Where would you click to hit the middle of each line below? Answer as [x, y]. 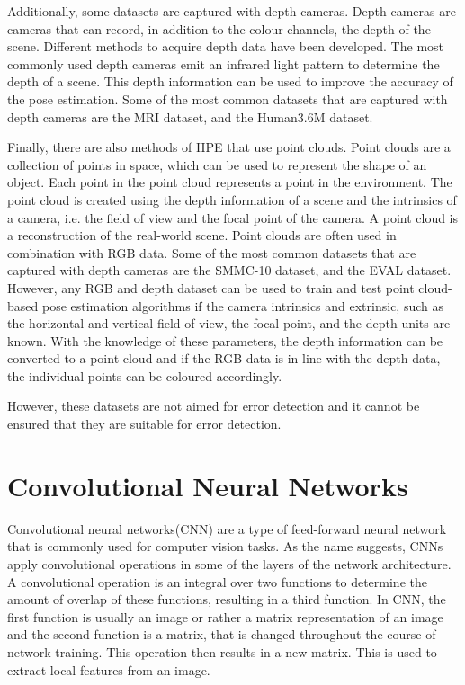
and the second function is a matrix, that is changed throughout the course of [222, 634]
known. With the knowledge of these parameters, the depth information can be [225, 340]
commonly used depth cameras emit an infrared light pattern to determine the [224, 63]
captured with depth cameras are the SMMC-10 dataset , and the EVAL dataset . [229, 270]
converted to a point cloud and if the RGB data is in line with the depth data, [224, 358]
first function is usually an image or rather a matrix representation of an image [225, 616]
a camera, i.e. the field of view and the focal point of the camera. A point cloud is [233, 217]
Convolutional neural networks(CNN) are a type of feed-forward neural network [227, 528]
